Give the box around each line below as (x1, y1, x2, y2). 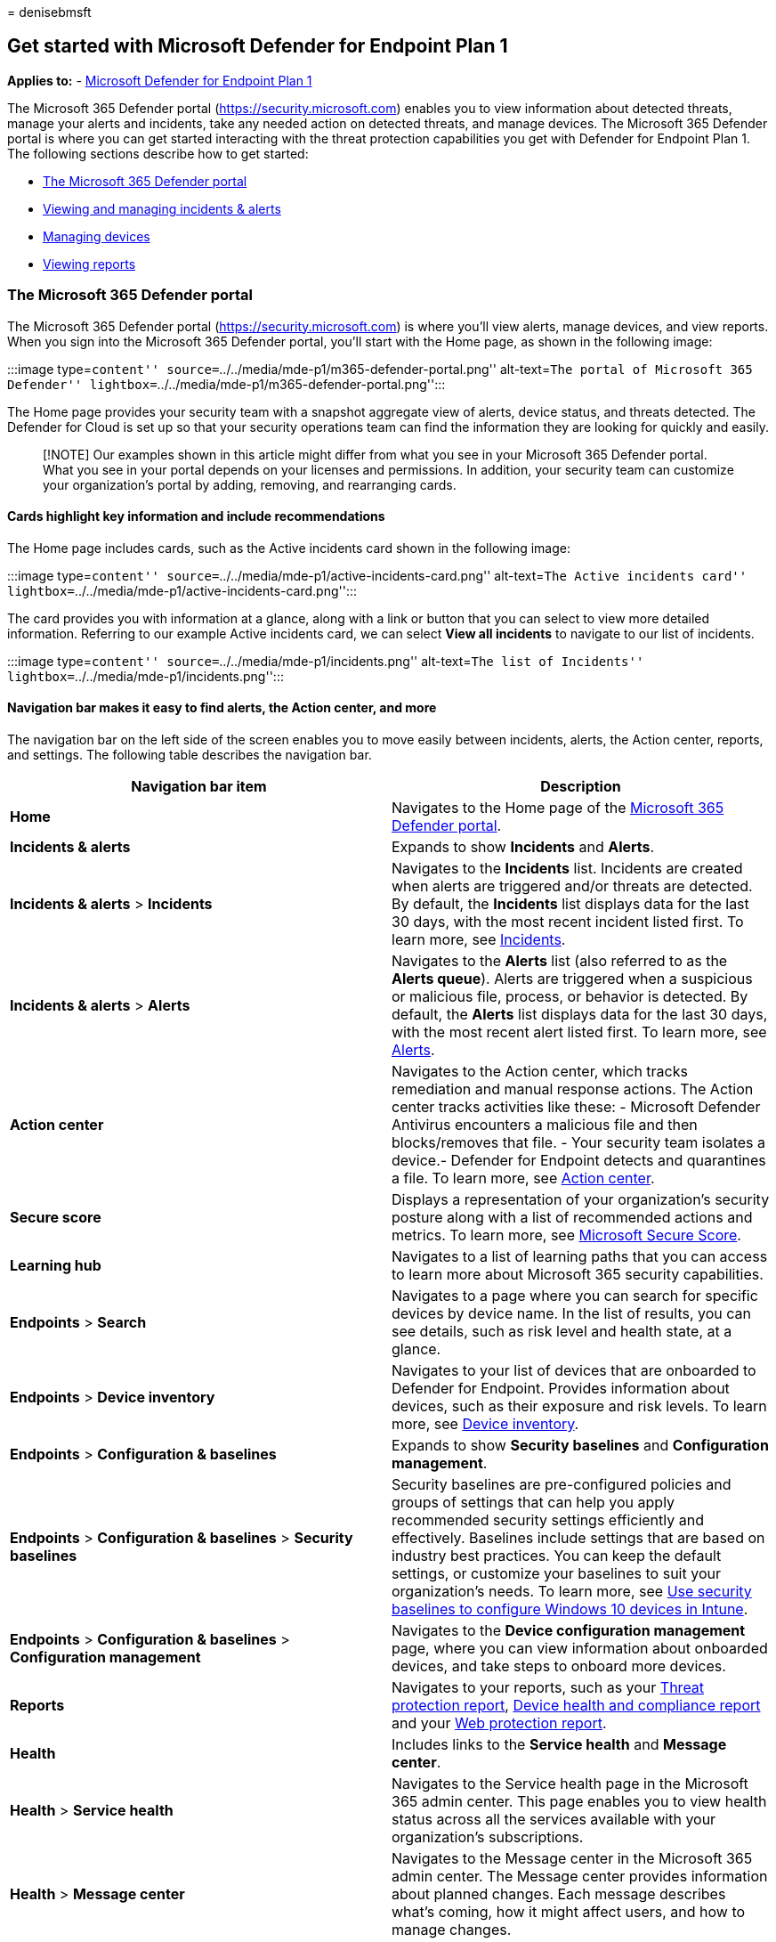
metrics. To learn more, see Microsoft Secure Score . (392, 1226, 741, 1245)
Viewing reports (43, 256, 136, 272)
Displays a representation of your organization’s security (392, 1190, 770, 1209)
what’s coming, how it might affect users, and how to (392, 1903, 746, 1922)
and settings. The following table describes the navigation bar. (7, 747, 372, 763)
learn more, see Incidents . (392, 930, 566, 949)
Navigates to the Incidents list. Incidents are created (392, 859, 743, 878)
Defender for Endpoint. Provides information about (392, 1379, 730, 1398)
